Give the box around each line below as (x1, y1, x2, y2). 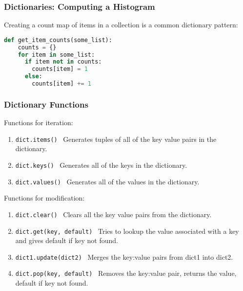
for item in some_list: (18, 51, 95, 58)
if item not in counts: (24, 58, 102, 66)
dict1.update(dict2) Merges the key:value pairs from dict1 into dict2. (15, 251, 233, 262)
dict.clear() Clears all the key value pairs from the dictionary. (15, 209, 212, 219)
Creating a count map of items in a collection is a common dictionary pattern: (4, 20, 238, 30)
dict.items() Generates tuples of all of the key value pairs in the (15, 134, 217, 144)
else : (24, 73, 42, 80)
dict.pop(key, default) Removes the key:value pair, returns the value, (15, 268, 237, 278)
